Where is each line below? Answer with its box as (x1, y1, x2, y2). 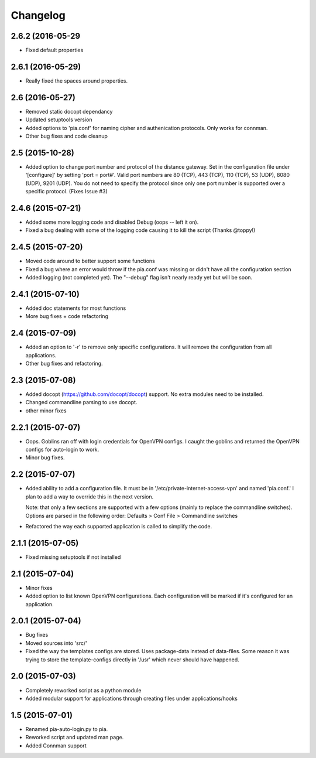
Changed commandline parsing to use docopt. (25, 399, 138, 406)
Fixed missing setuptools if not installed (25, 554, 121, 561)
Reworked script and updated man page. (25, 734, 124, 741)
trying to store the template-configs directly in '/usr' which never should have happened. (25, 656, 239, 663)
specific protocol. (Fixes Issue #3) (25, 188, 108, 195)
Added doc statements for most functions (25, 305, 126, 312)
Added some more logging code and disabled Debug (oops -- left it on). (25, 218, 199, 226)
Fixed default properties (25, 47, 84, 54)
